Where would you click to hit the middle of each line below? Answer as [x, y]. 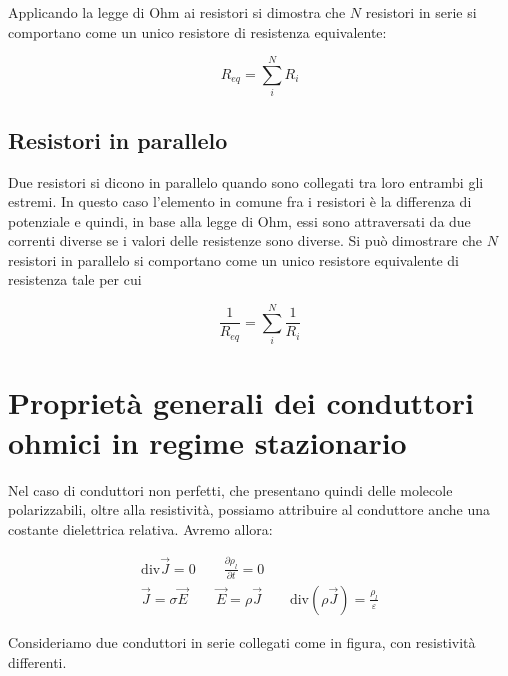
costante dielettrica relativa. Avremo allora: [140, 528]
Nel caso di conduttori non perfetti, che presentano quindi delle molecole [230, 489]
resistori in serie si [421, 12]
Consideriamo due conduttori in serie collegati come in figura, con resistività [242, 641]
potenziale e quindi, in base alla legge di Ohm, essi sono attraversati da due [239, 220]
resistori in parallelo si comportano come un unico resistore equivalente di [233, 259]
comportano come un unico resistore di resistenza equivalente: [197, 31]
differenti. [37, 661]
